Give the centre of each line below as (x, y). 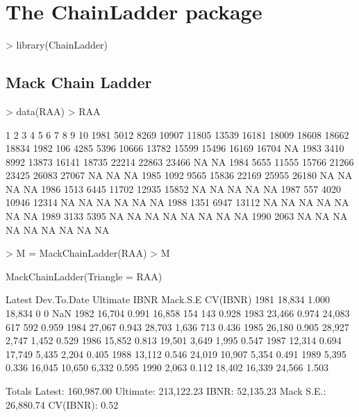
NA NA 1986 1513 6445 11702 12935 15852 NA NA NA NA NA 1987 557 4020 (173, 188)
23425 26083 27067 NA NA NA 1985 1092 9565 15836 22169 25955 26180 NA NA (179, 175)
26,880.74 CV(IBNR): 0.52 (62, 404)
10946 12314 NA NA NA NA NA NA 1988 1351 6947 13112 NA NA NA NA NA (177, 202)
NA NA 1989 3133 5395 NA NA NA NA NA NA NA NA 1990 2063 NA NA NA (177, 216)
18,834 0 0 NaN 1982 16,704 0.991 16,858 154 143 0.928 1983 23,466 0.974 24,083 (178, 313)
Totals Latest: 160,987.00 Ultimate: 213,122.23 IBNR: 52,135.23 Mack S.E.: (166, 391)
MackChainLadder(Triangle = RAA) (84, 276)
